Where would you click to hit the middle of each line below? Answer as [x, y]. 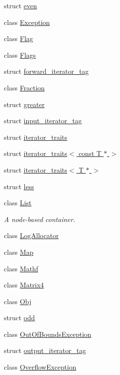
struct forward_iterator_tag [46, 71]
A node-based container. [40, 219]
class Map [19, 252]
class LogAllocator [31, 235]
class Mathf [21, 268]
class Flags [20, 55]
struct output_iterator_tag [45, 350]
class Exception [27, 22]
